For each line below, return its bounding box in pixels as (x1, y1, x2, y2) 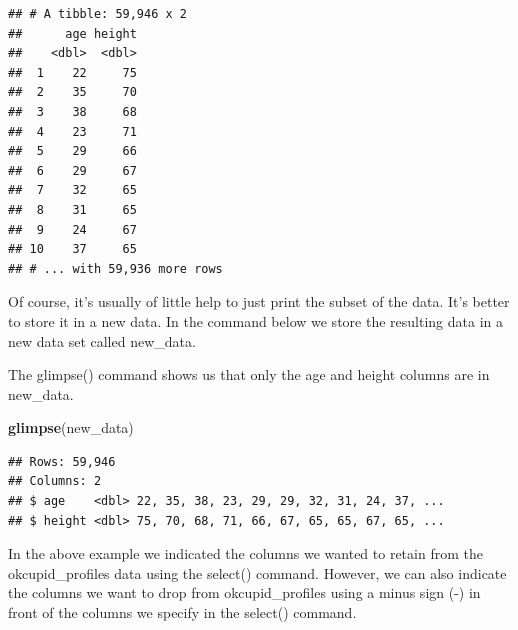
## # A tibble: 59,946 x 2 (8, 7, 187, 21)
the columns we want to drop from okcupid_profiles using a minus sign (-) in (8, 582, 481, 603)
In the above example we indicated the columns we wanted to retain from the (8, 543, 483, 564)
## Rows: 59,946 (8, 454, 116, 469)
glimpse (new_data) (8, 417, 134, 438)
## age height (8, 26, 137, 41)
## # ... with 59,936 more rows (8, 261, 223, 276)
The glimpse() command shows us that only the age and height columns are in (8, 364, 490, 385)
